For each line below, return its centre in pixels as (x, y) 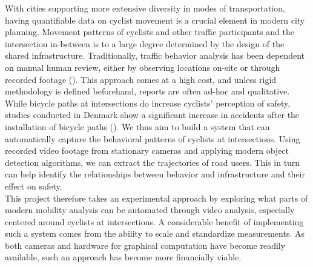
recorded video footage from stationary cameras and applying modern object (147, 150)
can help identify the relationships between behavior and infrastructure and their (155, 174)
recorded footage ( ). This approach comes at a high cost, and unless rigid (141, 79)
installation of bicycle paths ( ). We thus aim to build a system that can (137, 126)
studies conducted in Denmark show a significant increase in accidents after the (152, 115)
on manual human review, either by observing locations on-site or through (143, 67)
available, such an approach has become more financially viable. (123, 257)
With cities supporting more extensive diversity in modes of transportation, (145, 8)
